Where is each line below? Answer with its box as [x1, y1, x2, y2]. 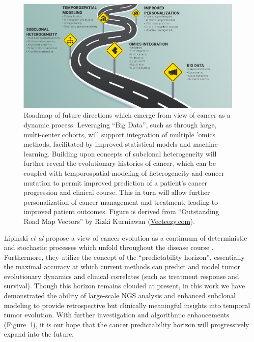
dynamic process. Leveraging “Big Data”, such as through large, [24, 119, 217, 129]
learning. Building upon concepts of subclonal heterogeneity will [24, 148, 217, 158]
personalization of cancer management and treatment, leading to [24, 196, 218, 207]
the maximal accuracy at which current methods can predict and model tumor [4, 261, 240, 272]
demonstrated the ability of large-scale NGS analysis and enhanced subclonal [4, 290, 236, 301]
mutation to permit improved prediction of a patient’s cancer [24, 177, 207, 187]
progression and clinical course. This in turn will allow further [24, 187, 210, 197]
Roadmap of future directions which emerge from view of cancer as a [24, 110, 231, 120]
